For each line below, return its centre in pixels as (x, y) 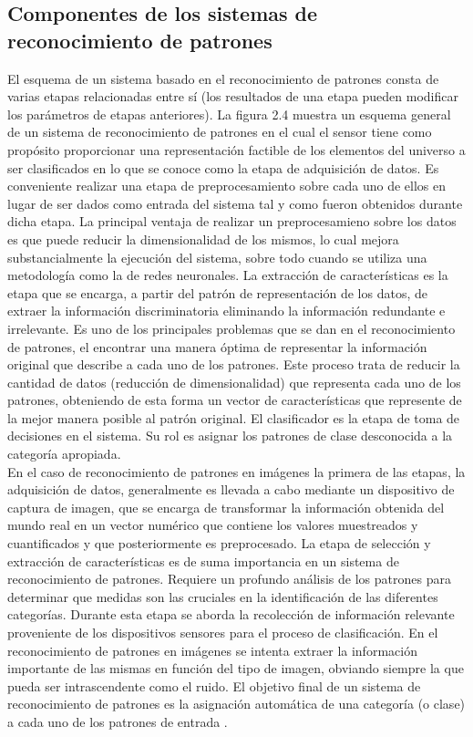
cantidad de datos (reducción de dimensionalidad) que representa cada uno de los (234, 382)
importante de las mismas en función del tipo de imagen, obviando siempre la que (236, 668)
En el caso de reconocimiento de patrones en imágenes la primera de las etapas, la (236, 471)
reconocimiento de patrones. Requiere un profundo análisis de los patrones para (229, 579)
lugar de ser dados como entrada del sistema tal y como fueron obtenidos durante (235, 203)
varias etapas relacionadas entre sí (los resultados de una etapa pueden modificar (233, 96)
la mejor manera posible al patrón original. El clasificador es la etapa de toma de (234, 417)
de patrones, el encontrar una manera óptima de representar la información (217, 346)
